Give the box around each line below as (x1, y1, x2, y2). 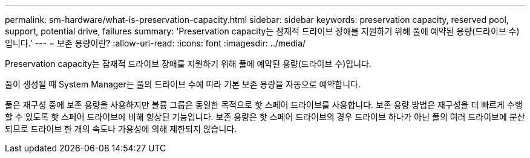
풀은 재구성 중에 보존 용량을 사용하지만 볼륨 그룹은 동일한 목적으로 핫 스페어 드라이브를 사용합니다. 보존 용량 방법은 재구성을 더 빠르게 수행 (5, 100, 523, 110)
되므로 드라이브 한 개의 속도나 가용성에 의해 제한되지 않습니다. (5, 124, 237, 134)
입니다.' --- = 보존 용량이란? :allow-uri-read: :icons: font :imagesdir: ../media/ (5, 38, 306, 48)
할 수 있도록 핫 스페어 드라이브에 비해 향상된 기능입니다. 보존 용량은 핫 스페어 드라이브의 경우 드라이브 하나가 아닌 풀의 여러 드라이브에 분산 (5, 112, 525, 122)
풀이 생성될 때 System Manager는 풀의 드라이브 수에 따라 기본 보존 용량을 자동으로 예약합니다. (5, 79, 361, 89)
